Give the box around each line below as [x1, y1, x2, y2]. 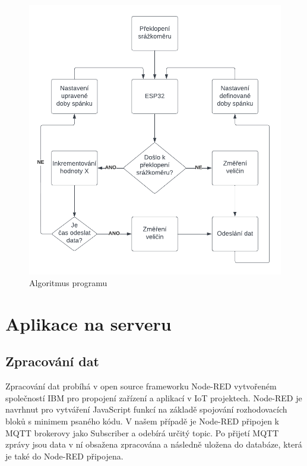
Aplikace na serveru [5, 311, 172, 335]
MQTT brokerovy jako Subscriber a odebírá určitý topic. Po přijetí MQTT [5, 426, 279, 439]
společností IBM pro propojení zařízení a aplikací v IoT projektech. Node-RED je [5, 391, 302, 404]
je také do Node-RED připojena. [5, 449, 124, 462]
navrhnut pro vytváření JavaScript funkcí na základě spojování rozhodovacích [5, 403, 287, 416]
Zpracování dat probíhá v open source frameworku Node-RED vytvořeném [5, 380, 277, 392]
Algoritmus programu [29, 276, 107, 289]
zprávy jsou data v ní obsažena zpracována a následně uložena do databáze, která [5, 438, 302, 451]
